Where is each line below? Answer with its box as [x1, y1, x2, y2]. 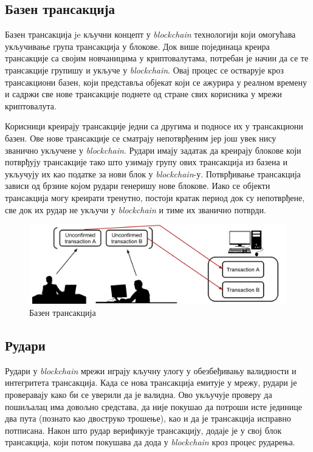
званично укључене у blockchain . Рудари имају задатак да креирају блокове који [5, 143, 301, 156]
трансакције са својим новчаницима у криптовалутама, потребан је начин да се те [5, 52, 309, 64]
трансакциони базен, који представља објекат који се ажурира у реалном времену [5, 75, 307, 88]
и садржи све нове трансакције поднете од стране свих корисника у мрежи [5, 87, 282, 100]
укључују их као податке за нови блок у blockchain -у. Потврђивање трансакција [5, 167, 301, 180]
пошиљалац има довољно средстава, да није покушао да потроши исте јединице [5, 400, 302, 413]
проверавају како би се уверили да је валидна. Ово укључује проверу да [5, 388, 272, 400]
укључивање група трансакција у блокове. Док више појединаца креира [5, 39, 270, 52]
